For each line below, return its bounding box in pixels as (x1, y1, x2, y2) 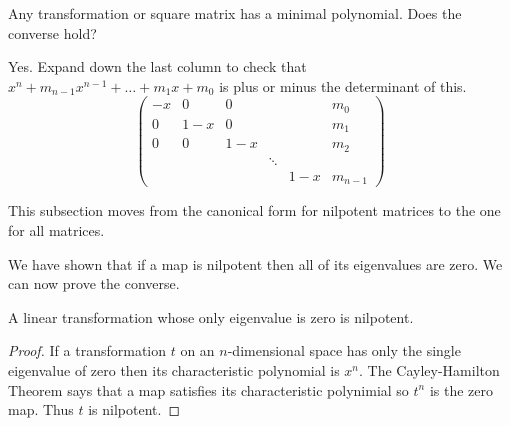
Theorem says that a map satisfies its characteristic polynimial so (8, 379, 409, 400)
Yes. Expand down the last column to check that (8, 56, 307, 77)
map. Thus (8, 399, 74, 420)
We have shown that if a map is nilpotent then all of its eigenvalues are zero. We (8, 253, 503, 274)
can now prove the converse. (8, 273, 180, 294)
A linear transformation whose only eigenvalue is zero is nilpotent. (8, 306, 414, 327)
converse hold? (8, 22, 97, 43)
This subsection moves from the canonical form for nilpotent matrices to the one (8, 200, 501, 221)
